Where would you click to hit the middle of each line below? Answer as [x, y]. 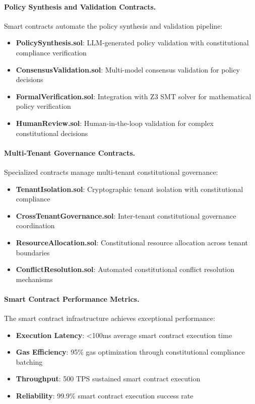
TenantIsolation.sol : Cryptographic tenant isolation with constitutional [130, 189]
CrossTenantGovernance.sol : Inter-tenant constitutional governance [126, 215]
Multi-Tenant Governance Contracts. [70, 152]
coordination [35, 225]
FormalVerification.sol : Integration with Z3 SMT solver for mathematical [134, 96]
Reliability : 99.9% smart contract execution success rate [105, 396]
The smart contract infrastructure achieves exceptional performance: [110, 318]
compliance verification [51, 52]
